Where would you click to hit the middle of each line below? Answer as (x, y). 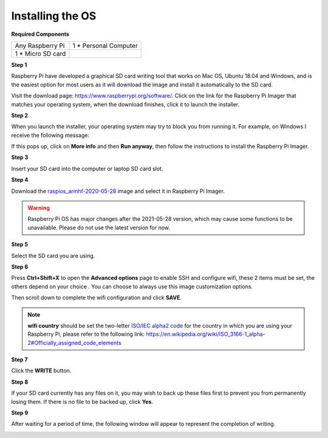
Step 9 (20, 413)
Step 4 (20, 180)
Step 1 (19, 64)
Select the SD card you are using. (53, 255)
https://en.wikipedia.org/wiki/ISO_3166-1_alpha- (206, 334)
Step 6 (20, 266)
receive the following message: (50, 135)
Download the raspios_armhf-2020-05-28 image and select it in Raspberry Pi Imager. (118, 191)
